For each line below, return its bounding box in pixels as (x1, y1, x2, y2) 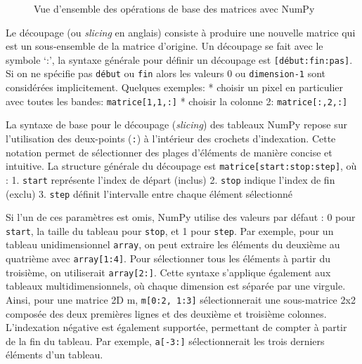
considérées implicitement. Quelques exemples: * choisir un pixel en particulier (6, 80, 344, 95)
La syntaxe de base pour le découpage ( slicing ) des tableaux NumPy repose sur (6, 117, 347, 132)
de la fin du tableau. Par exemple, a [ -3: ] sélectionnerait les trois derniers (6, 333, 325, 348)
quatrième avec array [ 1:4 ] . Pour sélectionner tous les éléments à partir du (6, 251, 330, 266)
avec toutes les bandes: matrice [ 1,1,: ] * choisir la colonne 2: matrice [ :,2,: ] (6, 93, 348, 108)
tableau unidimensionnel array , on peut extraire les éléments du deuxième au (6, 237, 340, 252)
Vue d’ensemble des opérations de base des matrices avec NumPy (34, 1, 315, 15)
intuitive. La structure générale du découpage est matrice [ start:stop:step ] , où (6, 159, 357, 173)
